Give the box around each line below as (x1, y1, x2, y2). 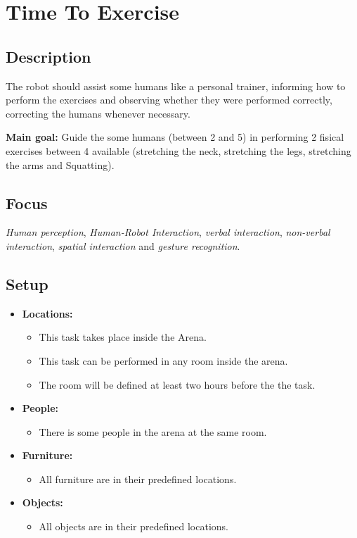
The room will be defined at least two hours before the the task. (39, 377, 316, 392)
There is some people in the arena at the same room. (39, 424, 267, 439)
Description (6, 45, 91, 67)
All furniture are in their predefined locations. (39, 471, 237, 486)
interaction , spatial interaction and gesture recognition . (6, 238, 240, 253)
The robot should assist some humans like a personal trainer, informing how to (6, 78, 346, 93)
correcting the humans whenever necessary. (6, 106, 190, 120)
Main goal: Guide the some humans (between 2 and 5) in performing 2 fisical (6, 130, 344, 144)
